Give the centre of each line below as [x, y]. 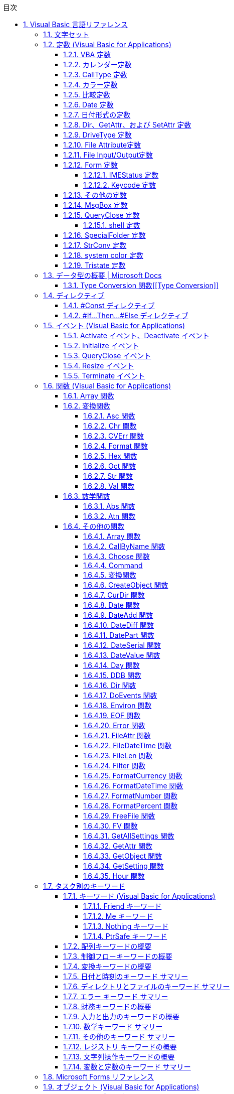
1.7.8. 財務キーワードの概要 [107, 1006]
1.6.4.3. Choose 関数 [116, 556]
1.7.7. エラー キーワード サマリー [116, 996]
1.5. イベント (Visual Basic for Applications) [114, 325]
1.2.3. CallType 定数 [95, 75]
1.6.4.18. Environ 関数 [118, 705]
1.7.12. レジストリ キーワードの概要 [120, 1047]
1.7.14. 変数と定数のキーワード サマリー [127, 1067]
